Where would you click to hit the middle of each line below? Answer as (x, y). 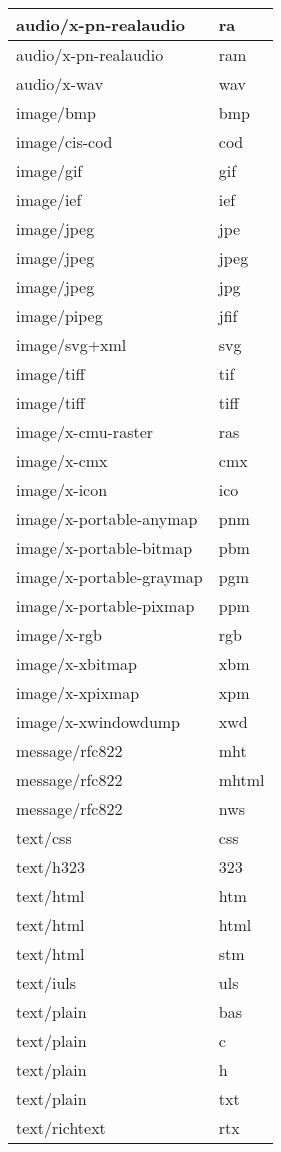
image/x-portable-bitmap (104, 547)
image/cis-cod (64, 141)
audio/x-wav (60, 83)
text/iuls (46, 982)
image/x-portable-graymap (109, 576)
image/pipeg (59, 315)
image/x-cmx (62, 460)
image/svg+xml (71, 344)
